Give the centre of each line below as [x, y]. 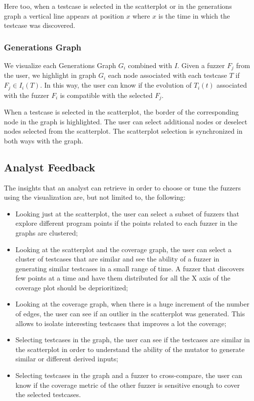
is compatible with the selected [106, 95]
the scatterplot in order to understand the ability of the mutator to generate [130, 349]
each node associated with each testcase [167, 75]
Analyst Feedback [50, 167]
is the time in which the [194, 15]
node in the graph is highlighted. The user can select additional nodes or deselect [126, 121]
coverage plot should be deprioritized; [72, 287]
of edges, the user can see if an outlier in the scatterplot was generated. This [130, 314]
